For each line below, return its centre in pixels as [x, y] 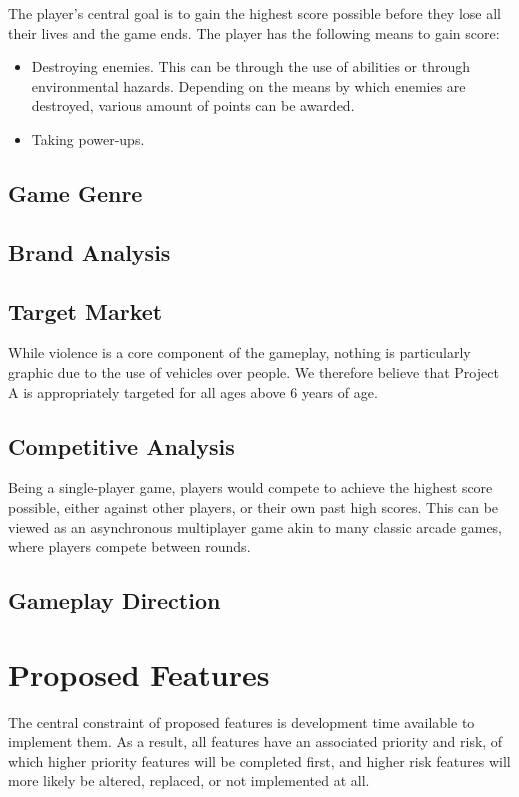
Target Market [85, 310]
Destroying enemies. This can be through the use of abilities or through [251, 66]
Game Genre [75, 192]
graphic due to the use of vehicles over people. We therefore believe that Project [253, 371]
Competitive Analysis [121, 445]
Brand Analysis [89, 251]
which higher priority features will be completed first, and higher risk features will [259, 760]
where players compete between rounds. [129, 546]
